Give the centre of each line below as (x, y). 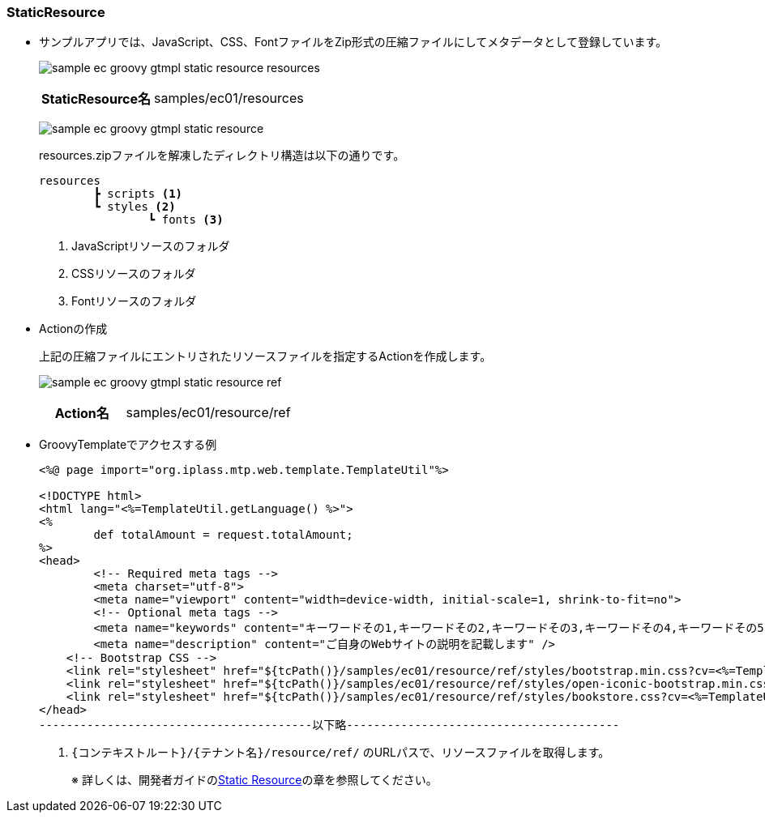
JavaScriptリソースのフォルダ (151, 246)
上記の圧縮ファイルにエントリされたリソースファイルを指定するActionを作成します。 (265, 356)
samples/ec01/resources (229, 98)
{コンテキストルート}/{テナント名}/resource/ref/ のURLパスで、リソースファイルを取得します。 (341, 753)
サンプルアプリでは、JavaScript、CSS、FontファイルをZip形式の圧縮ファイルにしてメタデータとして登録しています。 (353, 42)
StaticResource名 (96, 99)
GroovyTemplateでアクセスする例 (128, 445)
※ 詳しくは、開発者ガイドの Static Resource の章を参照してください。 (254, 780)
